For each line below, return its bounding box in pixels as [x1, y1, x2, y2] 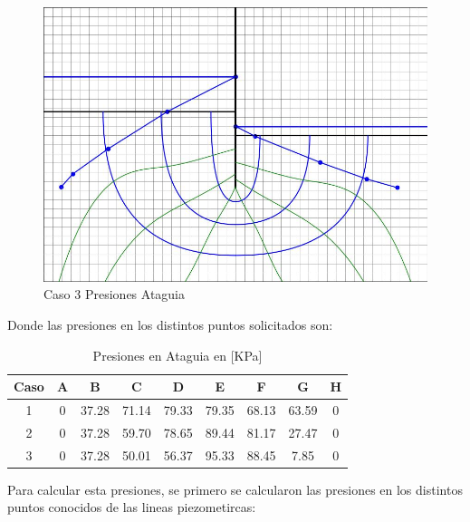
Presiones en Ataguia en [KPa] [92, 345, 263, 364]
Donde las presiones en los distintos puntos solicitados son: [7, 315, 333, 334]
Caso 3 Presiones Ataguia [43, 285, 186, 304]
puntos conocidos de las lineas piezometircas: [7, 498, 256, 517]
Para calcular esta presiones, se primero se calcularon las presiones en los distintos [7, 479, 463, 498]
